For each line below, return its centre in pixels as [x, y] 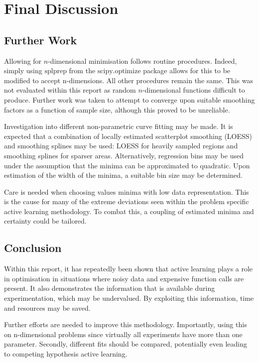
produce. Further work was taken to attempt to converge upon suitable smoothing [129, 99]
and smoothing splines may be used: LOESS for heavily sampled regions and [121, 146]
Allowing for [23, 60]
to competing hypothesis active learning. [66, 354]
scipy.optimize [119, 71]
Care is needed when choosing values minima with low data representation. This [127, 191]
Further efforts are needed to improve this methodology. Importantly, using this [126, 324]
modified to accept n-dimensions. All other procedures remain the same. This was [129, 80]
